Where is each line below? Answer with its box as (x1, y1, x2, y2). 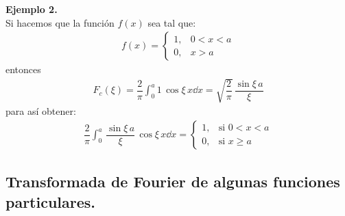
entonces (5, 62, 41, 77)
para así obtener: (5, 104, 76, 118)
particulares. (5, 191, 96, 212)
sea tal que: (147, 15, 196, 29)
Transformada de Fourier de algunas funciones (5, 171, 340, 192)
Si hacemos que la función (5, 15, 115, 29)
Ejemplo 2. (5, 2, 58, 16)
